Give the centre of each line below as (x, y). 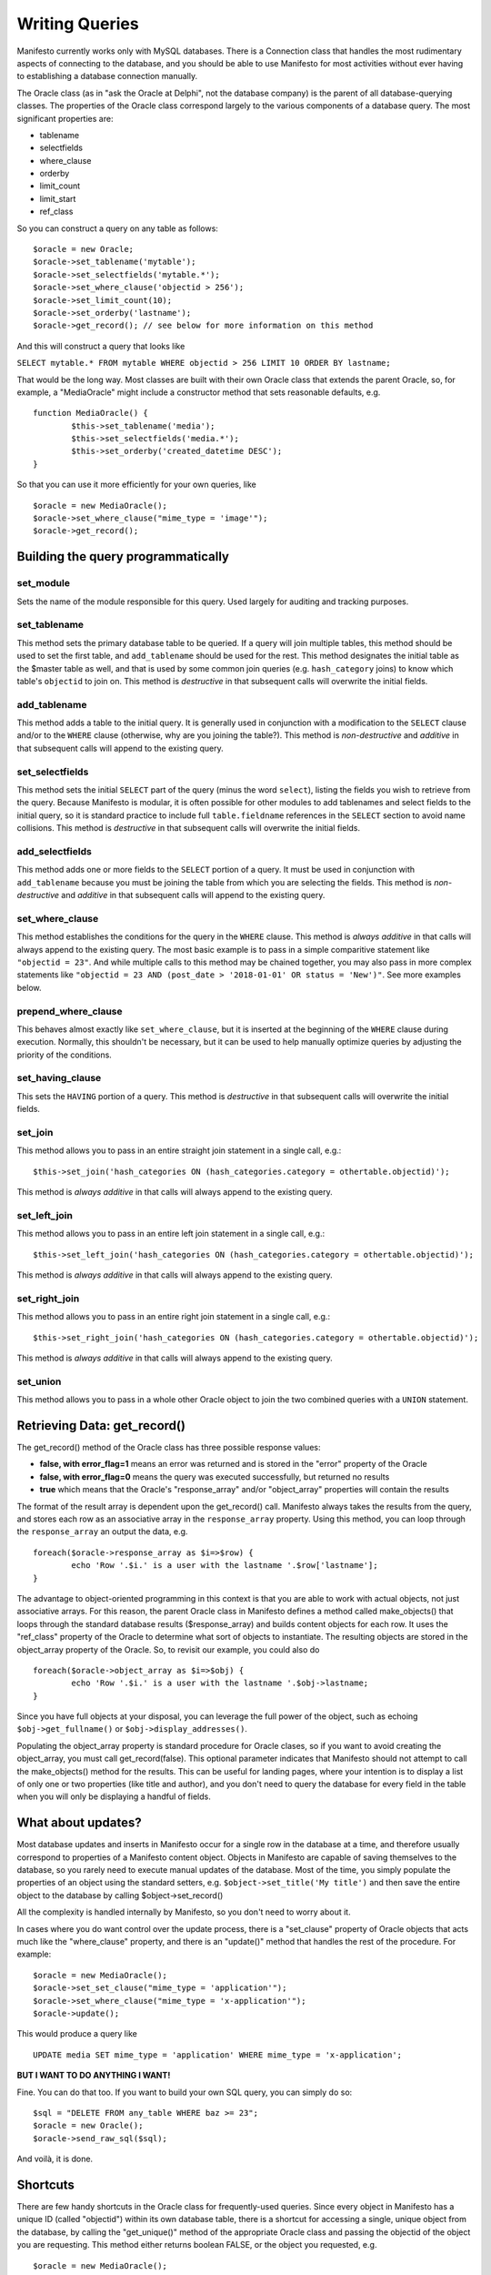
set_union (39, 1381)
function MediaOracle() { (91, 413)
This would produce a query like (77, 2034)
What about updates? (80, 1823)
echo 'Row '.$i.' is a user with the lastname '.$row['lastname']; (225, 1566)
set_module (43, 583)
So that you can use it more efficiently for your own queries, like (136, 485)
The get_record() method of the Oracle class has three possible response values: (169, 1448)
